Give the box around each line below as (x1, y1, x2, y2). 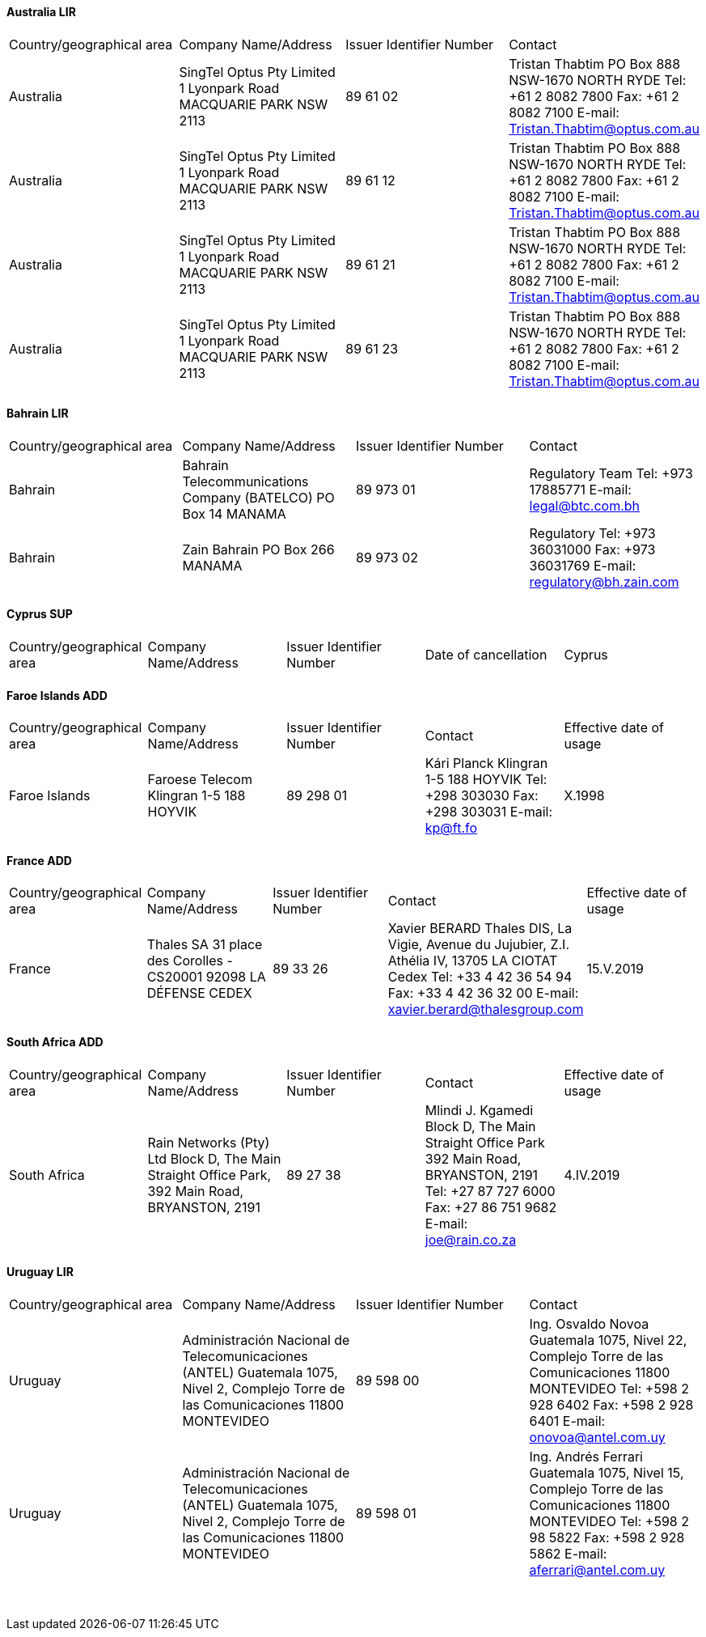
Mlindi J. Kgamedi (425, 1101, 534, 1118)
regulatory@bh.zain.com (529, 573, 679, 590)
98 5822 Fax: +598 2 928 (529, 1529, 685, 1546)
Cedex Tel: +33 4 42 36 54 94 (387, 969, 573, 986)
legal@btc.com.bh (529, 497, 640, 514)
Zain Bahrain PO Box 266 (182, 541, 335, 558)
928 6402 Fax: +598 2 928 (529, 1396, 694, 1413)
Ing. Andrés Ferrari (529, 1448, 643, 1465)
